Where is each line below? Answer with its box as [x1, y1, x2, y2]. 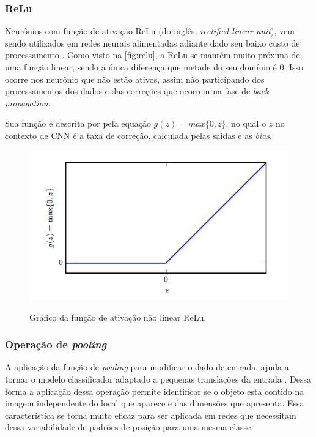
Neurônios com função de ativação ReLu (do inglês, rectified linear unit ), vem [5, 24, 295, 37]
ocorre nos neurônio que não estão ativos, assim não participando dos [5, 72, 265, 85]
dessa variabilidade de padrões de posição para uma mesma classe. [5, 420, 254, 433]
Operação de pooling [5, 337, 107, 352]
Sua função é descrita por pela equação [5, 117, 151, 130]
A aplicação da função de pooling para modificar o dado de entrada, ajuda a [5, 360, 289, 373]
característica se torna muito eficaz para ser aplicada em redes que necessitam [5, 408, 296, 421]
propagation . [5, 96, 51, 109]
